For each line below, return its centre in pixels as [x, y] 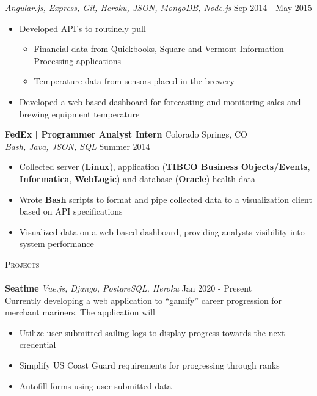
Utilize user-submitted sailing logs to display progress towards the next [152, 332]
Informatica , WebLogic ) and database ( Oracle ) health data [137, 178]
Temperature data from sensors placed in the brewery [134, 81]
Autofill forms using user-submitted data [95, 385]
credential [38, 344]
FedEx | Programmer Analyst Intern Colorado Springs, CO [126, 134]
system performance [56, 244]
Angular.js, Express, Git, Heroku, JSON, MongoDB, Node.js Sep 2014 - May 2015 [158, 7]
